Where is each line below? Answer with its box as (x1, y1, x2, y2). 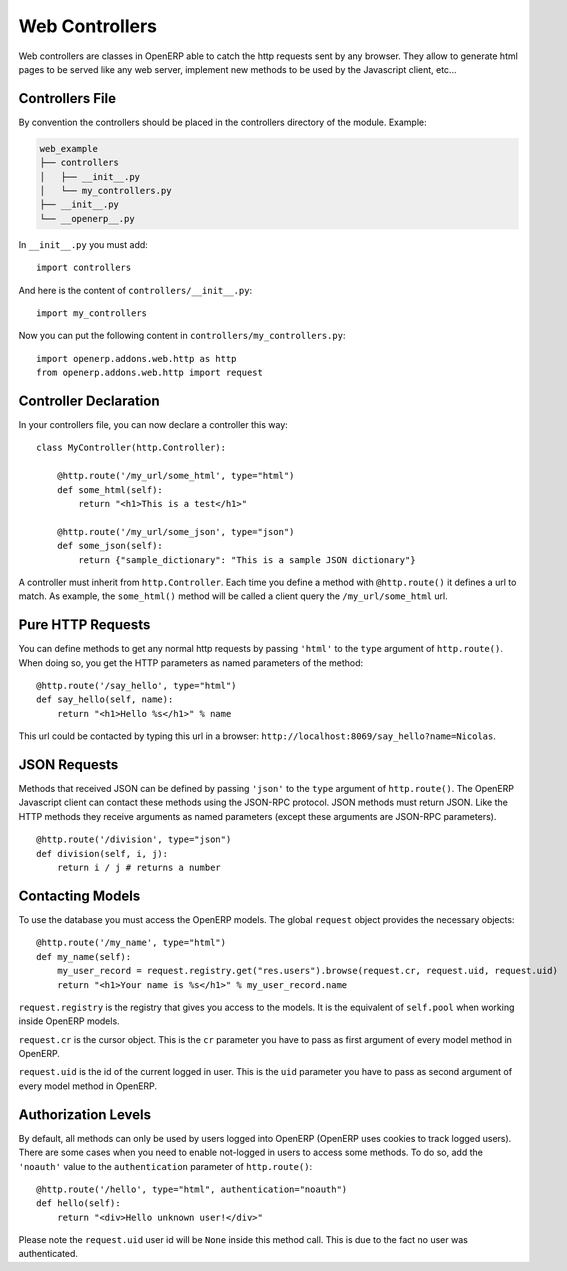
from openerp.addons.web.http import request (36, 367, 264, 379)
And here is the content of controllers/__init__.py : (18, 284, 253, 296)
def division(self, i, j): (36, 848, 169, 859)
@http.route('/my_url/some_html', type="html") (56, 470, 295, 482)
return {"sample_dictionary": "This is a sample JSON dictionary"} (78, 554, 416, 565)
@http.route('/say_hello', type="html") (36, 680, 237, 691)
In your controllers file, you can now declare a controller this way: (18, 419, 289, 431)
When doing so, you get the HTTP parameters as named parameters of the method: (18, 656, 364, 669)
